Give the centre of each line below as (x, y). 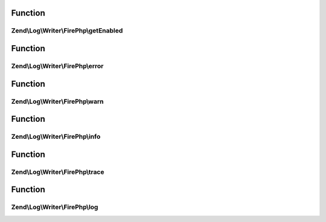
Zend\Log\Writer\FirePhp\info (56, 137)
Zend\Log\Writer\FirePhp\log (55, 207)
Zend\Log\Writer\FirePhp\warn (57, 101)
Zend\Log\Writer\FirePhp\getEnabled (67, 31)
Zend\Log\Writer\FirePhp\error (57, 66)
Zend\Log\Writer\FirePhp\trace (58, 172)
